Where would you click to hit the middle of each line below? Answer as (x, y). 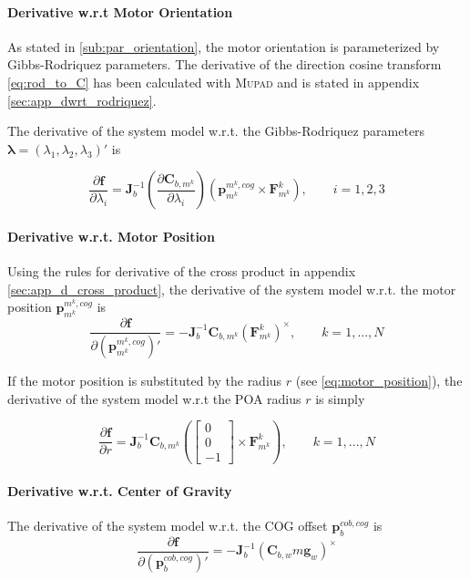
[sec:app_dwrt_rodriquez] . (82, 100)
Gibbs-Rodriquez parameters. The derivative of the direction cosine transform (225, 64)
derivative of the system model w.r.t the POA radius (154, 398)
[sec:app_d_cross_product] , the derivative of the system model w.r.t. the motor (232, 289)
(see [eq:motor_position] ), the (379, 381)
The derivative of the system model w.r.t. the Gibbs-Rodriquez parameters (216, 131)
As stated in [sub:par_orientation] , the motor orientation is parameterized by (224, 46)
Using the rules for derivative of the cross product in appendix (182, 271)
